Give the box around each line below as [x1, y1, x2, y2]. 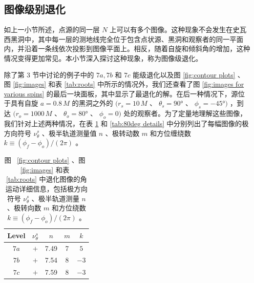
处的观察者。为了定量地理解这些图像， [123, 108, 247, 118]
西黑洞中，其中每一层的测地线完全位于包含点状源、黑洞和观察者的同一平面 [4, 34, 243, 44]
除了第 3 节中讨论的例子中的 [4, 69, 94, 79]
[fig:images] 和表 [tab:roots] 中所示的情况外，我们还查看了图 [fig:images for [13, 79, 244, 89]
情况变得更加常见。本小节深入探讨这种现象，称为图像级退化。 [4, 53, 202, 63]
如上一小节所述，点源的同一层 [4, 24, 100, 35]
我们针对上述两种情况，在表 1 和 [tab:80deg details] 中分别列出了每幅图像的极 [4, 118, 249, 128]
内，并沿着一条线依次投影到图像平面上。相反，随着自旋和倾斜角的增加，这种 [4, 43, 250, 54]
